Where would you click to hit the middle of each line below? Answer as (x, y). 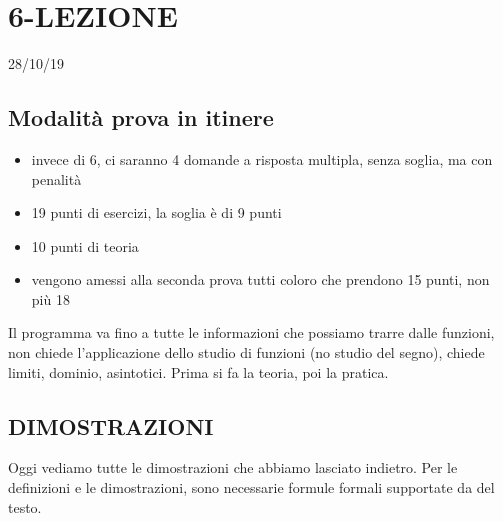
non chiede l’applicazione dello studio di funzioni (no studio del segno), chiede (246, 352)
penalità (56, 178)
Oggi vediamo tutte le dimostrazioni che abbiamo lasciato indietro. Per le (233, 467)
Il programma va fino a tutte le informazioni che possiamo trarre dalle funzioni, (251, 332)
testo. (25, 506)
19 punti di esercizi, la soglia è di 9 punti (156, 212)
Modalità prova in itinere (141, 117)
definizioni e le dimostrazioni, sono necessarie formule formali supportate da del (251, 487)
